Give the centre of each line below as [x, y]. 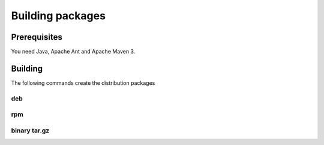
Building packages [58, 16]
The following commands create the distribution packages [83, 83]
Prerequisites [37, 37]
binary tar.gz [30, 131]
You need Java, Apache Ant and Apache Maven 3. [73, 52]
